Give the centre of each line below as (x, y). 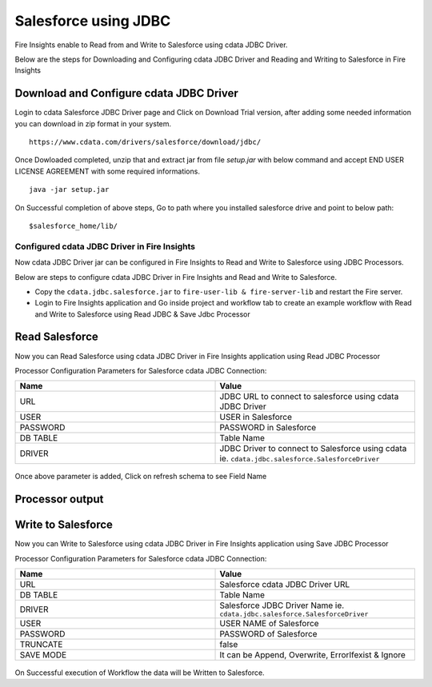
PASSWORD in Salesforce (268, 428)
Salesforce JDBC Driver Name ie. (282, 605)
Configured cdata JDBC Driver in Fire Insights (105, 246)
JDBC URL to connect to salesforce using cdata (309, 397)
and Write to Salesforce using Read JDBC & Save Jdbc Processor (143, 314)
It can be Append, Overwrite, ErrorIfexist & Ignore (312, 655)
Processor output (59, 499)
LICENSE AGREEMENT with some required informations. (107, 171)
